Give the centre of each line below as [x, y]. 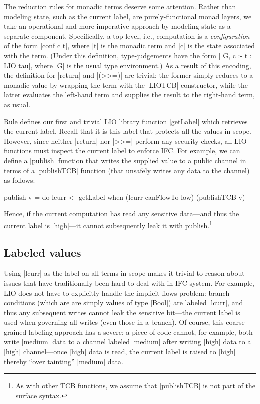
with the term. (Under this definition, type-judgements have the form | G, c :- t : [128, 55]
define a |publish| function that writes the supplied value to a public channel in [125, 160]
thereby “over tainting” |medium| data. [64, 361]
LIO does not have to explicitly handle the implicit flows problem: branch [117, 293]
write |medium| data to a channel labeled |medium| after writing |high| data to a [128, 342]
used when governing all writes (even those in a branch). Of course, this [114, 322]
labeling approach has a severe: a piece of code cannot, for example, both [141, 332]
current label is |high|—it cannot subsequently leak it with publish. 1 [108, 224]
